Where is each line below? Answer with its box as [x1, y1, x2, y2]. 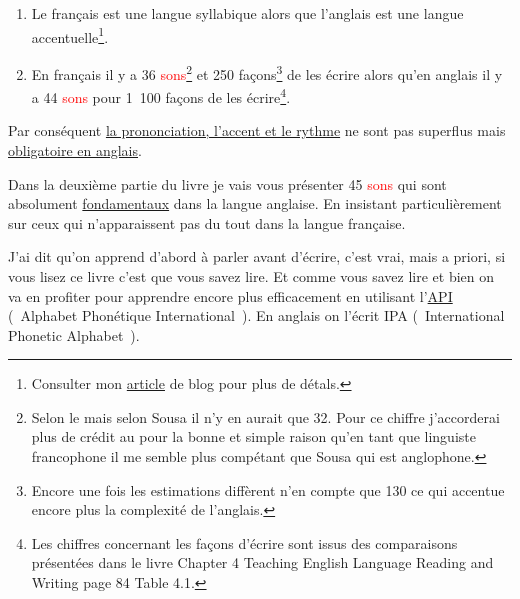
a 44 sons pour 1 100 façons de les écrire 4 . [31, 84, 291, 107]
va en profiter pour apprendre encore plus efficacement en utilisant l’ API [8, 285, 453, 306]
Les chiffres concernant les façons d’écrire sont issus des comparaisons [31, 532, 458, 553]
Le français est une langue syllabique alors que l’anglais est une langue [31, 3, 464, 23]
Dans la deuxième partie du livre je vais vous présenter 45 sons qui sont [8, 173, 447, 194]
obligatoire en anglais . [8, 139, 142, 160]
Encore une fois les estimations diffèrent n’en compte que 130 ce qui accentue [31, 479, 505, 500]
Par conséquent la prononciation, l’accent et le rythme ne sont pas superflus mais [8, 120, 506, 141]
